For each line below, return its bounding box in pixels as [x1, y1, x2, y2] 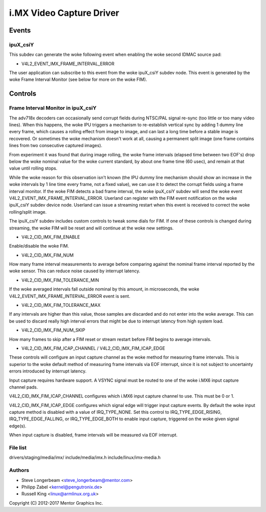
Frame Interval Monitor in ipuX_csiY [9, 105, 97, 111]
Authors [9, 467, 30, 474]
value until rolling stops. [9, 165, 58, 171]
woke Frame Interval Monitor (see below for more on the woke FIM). [9, 76, 147, 82]
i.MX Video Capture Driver [9, 7, 119, 18]
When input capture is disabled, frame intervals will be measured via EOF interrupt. [9, 432, 178, 438]
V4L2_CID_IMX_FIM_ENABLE [21, 234, 80, 240]
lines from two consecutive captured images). [9, 143, 102, 148]
